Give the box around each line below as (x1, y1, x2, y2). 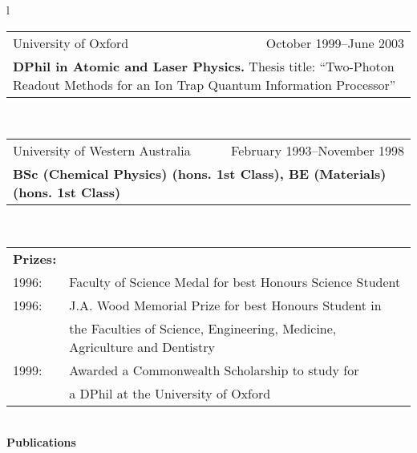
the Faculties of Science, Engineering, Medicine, (69, 318, 337, 338)
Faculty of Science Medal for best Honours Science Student (69, 272, 401, 291)
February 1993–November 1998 (231, 141, 404, 160)
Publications (6, 434, 76, 451)
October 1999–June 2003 (265, 33, 404, 52)
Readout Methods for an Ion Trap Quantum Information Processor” (13, 75, 396, 94)
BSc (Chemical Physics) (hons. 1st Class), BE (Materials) (13, 164, 387, 184)
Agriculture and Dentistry (69, 337, 216, 356)
